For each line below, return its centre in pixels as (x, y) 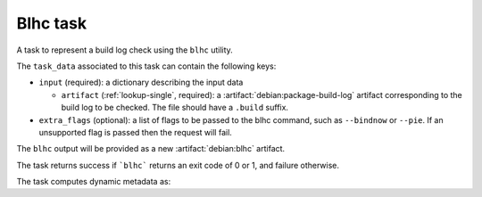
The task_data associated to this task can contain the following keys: (146, 66)
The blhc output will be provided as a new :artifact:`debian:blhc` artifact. (151, 149)
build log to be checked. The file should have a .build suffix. (175, 108)
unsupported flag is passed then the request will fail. (135, 132)
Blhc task (52, 23)
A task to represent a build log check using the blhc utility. (125, 50)
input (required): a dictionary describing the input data (141, 82)
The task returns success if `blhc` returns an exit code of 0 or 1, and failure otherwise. (178, 165)
